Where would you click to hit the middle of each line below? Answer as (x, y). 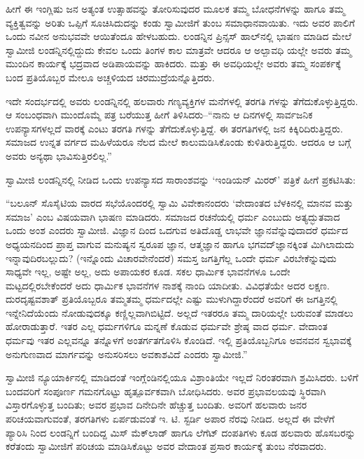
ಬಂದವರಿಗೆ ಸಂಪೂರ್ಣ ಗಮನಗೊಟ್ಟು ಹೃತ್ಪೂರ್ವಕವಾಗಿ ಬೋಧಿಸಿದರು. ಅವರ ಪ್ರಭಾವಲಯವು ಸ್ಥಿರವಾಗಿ (166, 391)
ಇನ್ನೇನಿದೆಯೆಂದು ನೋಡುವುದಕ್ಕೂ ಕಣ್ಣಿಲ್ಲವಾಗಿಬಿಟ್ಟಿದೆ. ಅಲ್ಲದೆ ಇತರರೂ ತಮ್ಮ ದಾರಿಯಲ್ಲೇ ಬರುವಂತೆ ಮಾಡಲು (180, 312)
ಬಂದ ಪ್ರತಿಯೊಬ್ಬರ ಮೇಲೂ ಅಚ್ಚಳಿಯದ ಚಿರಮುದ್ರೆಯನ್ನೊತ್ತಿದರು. (110, 77)
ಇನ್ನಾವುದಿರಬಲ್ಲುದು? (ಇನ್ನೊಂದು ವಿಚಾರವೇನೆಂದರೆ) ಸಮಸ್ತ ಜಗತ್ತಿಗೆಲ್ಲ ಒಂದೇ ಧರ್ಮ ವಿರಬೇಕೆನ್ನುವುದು (171, 258)
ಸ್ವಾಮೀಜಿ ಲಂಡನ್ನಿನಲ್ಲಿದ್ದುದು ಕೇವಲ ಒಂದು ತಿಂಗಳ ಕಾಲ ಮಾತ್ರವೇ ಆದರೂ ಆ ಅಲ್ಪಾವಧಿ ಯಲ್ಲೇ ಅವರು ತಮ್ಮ (178, 49)
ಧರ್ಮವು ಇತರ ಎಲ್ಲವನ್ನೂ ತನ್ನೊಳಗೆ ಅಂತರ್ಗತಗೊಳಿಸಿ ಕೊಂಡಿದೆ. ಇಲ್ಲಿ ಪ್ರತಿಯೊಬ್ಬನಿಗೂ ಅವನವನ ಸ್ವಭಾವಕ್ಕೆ (179, 340)
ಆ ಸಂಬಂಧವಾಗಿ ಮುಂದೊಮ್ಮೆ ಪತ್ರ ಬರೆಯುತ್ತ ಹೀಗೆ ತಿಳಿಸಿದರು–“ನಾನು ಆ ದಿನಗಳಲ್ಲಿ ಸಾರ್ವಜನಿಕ (159, 115)
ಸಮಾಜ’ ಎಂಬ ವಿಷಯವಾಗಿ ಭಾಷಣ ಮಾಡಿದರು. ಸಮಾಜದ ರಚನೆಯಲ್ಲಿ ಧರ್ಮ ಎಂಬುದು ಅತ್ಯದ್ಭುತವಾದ (173, 216)
